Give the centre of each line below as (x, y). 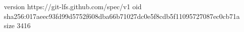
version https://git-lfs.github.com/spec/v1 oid (73, 6)
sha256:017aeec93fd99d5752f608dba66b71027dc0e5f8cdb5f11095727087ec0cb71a (122, 16)
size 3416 (17, 25)
